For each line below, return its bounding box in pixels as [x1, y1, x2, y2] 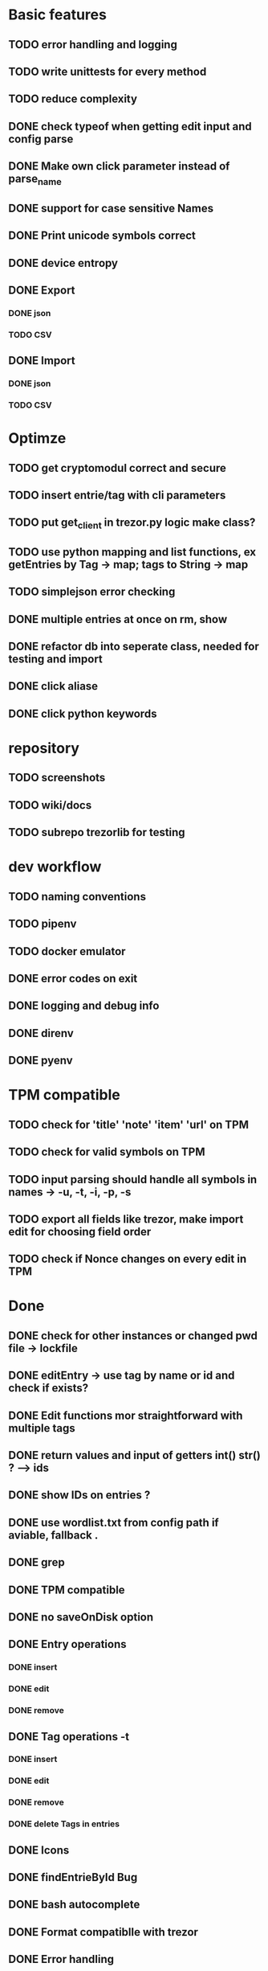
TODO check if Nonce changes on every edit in [8, 1252, 247, 1266]
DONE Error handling [8, 1953, 115, 1966]
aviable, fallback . [8, 1528, 99, 1542]
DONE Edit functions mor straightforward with [8, 1408, 243, 1422]
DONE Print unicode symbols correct [8, 229, 197, 243]
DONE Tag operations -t [8, 1730, 130, 1744]
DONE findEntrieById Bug [8, 1871, 138, 1884]
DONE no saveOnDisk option [8, 1610, 154, 1624]
